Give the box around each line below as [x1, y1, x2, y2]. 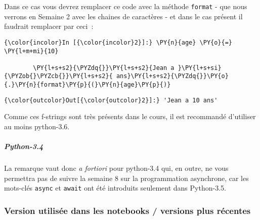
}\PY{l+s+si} [178, 64, 222, 71]
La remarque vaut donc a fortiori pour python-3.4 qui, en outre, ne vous [4, 163, 229, 173]
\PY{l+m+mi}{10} [4, 47, 59, 55]
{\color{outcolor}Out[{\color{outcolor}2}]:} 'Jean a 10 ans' [4, 96, 218, 104]
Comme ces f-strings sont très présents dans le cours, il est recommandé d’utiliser [4, 111, 256, 122]
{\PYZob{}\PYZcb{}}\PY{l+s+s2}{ [4, 72, 113, 80]
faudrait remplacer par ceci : [4, 21, 94, 31]
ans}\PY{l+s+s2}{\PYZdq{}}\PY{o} [116, 72, 229, 80]
